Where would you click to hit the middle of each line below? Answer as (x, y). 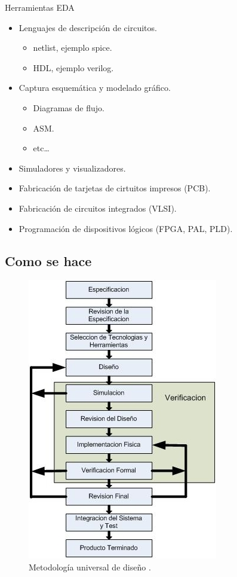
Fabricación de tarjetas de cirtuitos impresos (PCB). (115, 188)
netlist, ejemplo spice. (73, 48)
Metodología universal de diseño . (90, 567)
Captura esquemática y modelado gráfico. (95, 88)
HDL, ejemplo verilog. (73, 67)
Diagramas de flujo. (69, 107)
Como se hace (48, 260)
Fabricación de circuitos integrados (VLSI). (98, 208)
